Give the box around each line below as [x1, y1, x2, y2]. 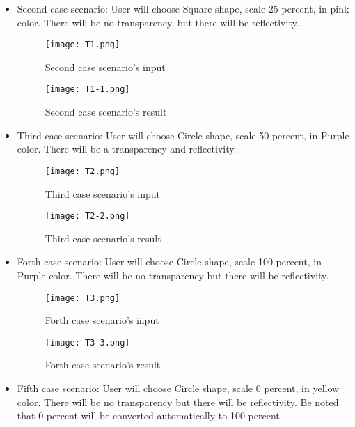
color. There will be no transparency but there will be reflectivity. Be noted [17, 394, 339, 409]
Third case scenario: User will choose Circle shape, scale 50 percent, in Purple [17, 127, 349, 142]
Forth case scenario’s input [45, 313, 159, 327]
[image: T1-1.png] [45, 84, 130, 95]
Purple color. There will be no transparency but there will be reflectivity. [17, 267, 329, 282]
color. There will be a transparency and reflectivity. [17, 141, 237, 156]
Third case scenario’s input [45, 186, 160, 201]
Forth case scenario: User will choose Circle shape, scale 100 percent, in [17, 254, 322, 269]
